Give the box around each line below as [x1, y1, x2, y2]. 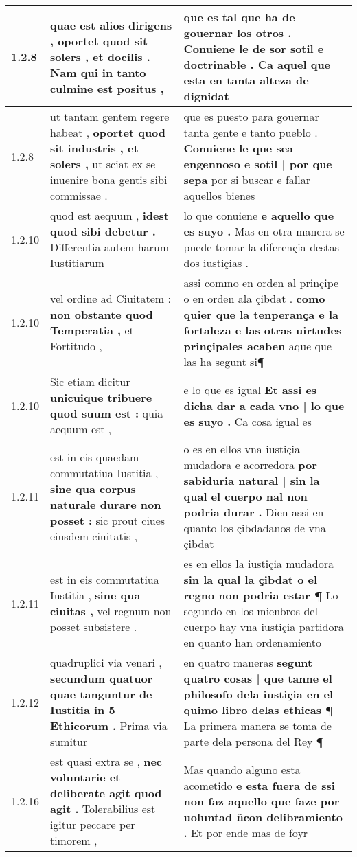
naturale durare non [49, 496, 161, 512]
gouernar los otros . [183, 25, 292, 41]
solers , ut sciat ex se [49, 156, 156, 172]
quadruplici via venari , [49, 654, 162, 670]
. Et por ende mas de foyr [183, 824, 308, 841]
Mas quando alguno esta [183, 761, 301, 777]
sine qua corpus [49, 480, 136, 496]
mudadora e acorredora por [183, 457, 317, 472]
